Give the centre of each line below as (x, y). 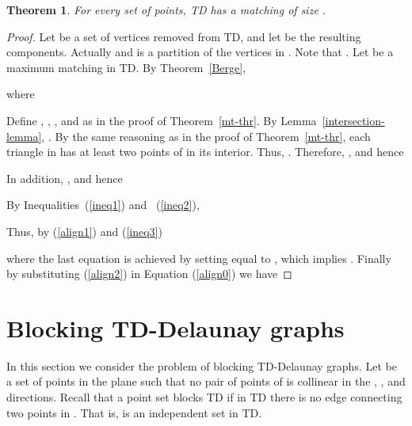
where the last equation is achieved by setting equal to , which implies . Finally (199, 258)
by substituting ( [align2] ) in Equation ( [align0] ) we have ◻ (149, 274)
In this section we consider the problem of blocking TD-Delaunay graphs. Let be (202, 365)
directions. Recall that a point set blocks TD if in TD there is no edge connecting (204, 397)
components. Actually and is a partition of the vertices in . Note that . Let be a (200, 52)
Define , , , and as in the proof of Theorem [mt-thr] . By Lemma (162, 120)
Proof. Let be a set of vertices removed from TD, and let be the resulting (184, 36)
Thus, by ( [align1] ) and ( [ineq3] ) (84, 231)
